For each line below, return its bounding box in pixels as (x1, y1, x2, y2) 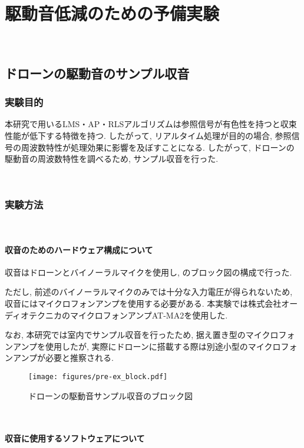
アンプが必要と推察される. (12, 351, 114, 364)
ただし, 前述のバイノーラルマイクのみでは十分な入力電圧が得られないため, (5, 286, 293, 298)
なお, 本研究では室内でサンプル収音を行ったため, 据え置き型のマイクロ (5, 328, 279, 341)
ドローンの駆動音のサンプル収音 (5, 64, 190, 82)
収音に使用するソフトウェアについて (5, 432, 145, 444)
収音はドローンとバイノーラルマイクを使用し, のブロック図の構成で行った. (5, 266, 292, 278)
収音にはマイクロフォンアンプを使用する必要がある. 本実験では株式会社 (5, 297, 282, 310)
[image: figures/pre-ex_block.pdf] (28, 373, 168, 381)
